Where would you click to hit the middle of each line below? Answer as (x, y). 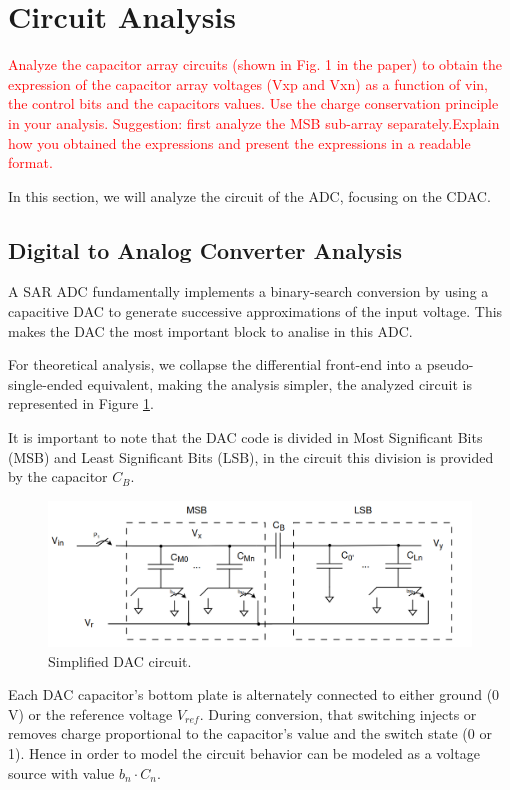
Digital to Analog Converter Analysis (205, 249)
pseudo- (450, 364)
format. (30, 162)
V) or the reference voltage (90, 713)
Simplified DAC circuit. (120, 660)
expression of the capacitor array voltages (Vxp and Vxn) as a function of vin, (248, 83)
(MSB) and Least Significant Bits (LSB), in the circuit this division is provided (251, 456)
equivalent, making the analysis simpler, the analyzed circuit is (280, 383)
